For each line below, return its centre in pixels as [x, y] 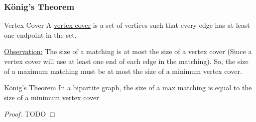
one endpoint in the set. [40, 34]
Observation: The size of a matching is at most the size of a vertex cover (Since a [128, 51]
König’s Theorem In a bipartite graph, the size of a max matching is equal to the [128, 88]
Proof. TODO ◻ [30, 114]
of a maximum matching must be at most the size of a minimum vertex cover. [123, 71]
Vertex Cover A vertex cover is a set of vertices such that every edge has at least [127, 25]
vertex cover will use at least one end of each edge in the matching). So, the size [126, 61]
